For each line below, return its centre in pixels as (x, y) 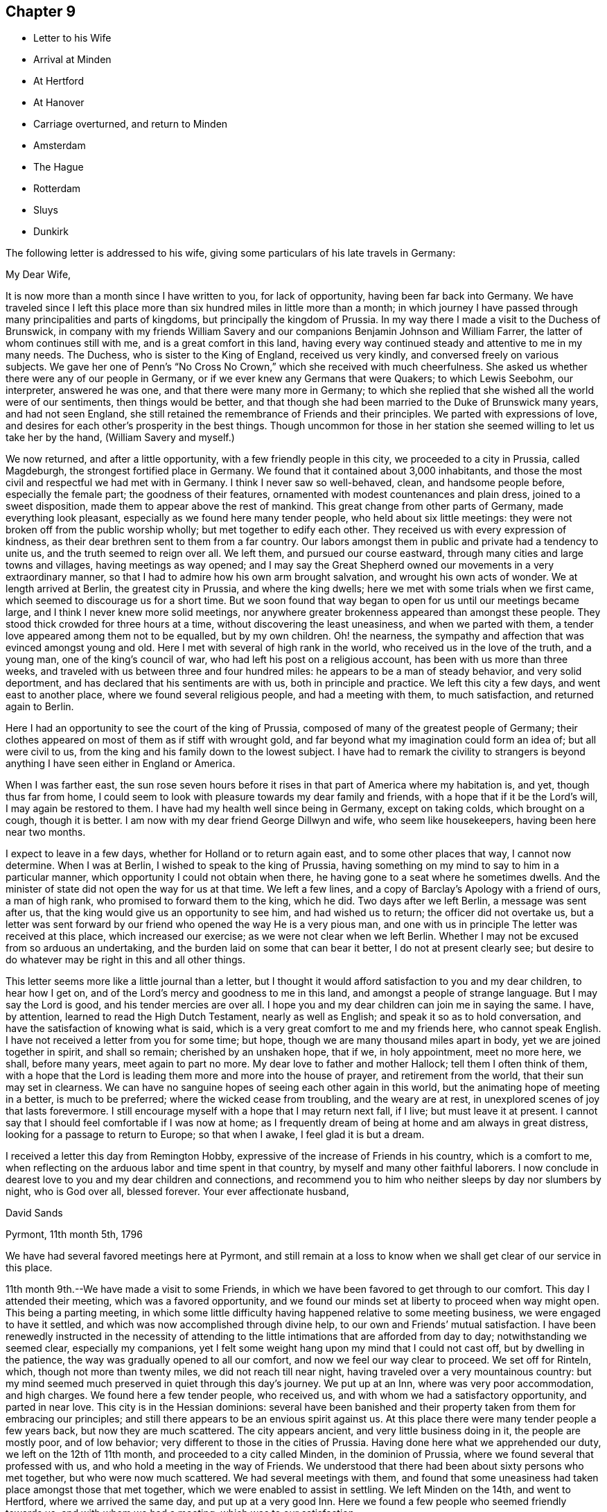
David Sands (34, 1213)
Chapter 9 (41, 11)
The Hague (59, 167)
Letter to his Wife (72, 38)
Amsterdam (60, 146)
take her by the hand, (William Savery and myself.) (120, 438)
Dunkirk (51, 232)
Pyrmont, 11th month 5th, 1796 (74, 1235)
